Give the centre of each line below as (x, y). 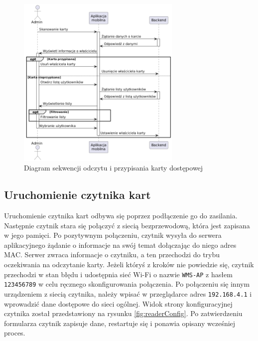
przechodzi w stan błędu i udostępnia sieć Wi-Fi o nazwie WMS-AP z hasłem (118, 274)
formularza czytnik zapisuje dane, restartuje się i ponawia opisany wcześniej (120, 323)
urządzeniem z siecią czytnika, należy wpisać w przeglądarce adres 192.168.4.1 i (128, 293)
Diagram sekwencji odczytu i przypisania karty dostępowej (114, 168)
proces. (15, 333)
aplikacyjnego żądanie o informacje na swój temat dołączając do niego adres (120, 245)
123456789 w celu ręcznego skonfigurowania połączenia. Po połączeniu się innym (127, 284)
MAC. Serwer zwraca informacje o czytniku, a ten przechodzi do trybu (112, 255)
